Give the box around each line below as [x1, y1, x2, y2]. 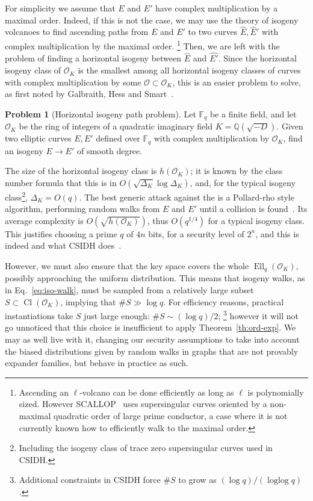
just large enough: [84, 309, 150, 322]
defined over [96, 132, 140, 145]
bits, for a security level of [148, 227, 244, 240]
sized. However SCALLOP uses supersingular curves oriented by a [19, 397, 267, 410]
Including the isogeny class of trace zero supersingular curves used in [19, 441, 273, 454]
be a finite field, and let [209, 107, 297, 120]
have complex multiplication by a [155, 2, 278, 14]
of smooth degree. [76, 144, 143, 157]
